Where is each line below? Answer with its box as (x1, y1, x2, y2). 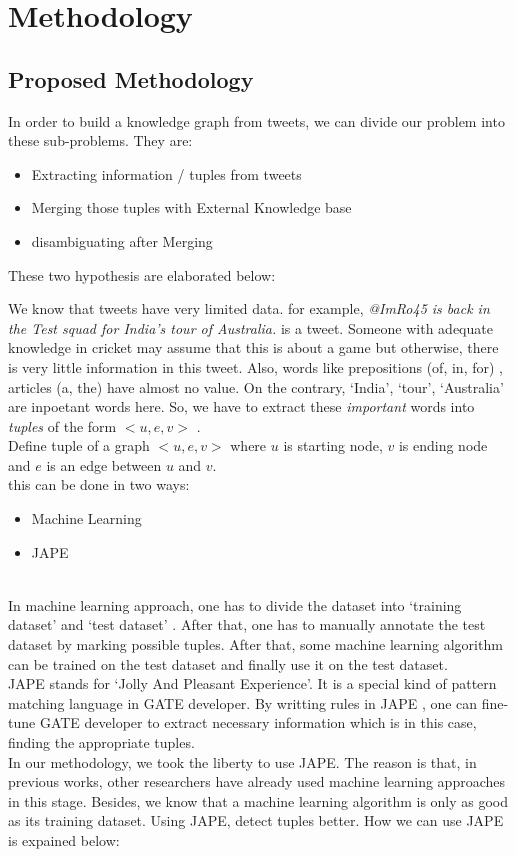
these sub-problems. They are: (8, 130, 193, 151)
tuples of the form (8, 415, 117, 436)
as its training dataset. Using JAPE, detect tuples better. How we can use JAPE (8, 810, 504, 831)
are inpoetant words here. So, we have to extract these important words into (8, 396, 475, 417)
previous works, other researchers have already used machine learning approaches (8, 771, 506, 792)
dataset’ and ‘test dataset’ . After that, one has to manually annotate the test (8, 614, 486, 635)
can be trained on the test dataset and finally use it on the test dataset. (8, 653, 448, 674)
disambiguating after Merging (31, 230, 213, 251)
